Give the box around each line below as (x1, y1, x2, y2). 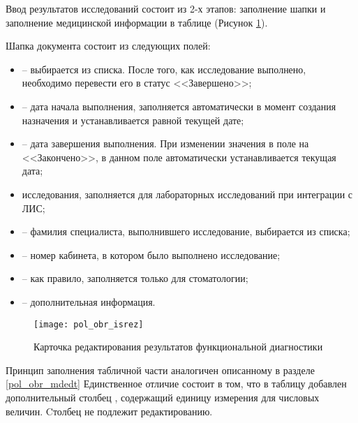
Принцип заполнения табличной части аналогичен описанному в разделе (6, 362, 315, 377)
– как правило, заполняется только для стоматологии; (22, 271, 248, 285)
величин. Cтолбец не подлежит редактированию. (6, 403, 213, 418)
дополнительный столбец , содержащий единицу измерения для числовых (6, 389, 320, 404)
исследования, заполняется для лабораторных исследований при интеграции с (22, 186, 353, 201)
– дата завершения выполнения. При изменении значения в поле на (22, 136, 309, 151)
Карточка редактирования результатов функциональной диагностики (33, 339, 323, 354)
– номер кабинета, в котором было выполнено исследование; (22, 247, 281, 262)
